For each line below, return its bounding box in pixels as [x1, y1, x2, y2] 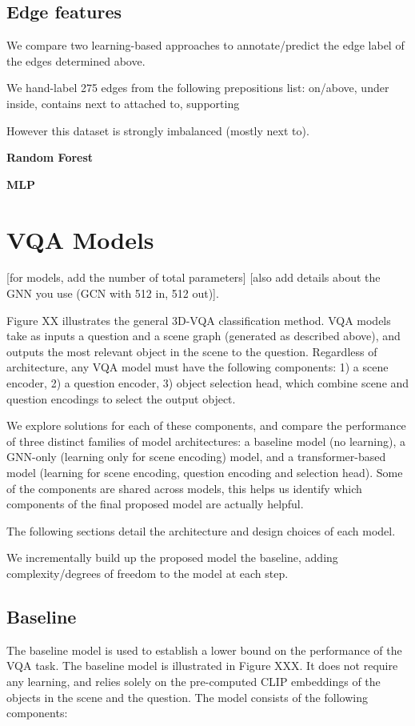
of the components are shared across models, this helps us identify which [6, 479, 362, 496]
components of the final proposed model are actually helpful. [6, 495, 304, 512]
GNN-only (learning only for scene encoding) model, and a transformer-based [6, 448, 386, 465]
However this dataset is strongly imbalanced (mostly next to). [6, 122, 309, 138]
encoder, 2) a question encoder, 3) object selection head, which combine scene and [6, 375, 409, 391]
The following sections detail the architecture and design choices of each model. [6, 522, 396, 539]
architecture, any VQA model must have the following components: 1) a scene [6, 359, 389, 375]
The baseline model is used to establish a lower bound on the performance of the [6, 641, 402, 658]
